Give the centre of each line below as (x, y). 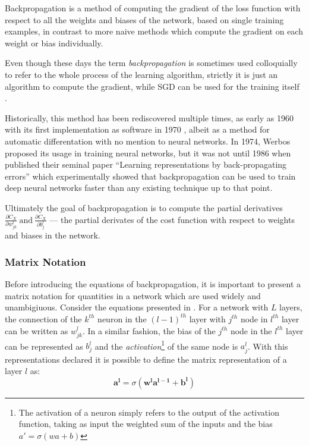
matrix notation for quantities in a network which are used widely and (133, 295)
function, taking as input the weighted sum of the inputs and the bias (146, 424)
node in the (251, 330)
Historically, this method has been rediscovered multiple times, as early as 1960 (149, 117)
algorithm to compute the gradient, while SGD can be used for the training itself (152, 86)
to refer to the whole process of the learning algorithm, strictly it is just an (141, 74)
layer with (207, 318)
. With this (268, 346)
